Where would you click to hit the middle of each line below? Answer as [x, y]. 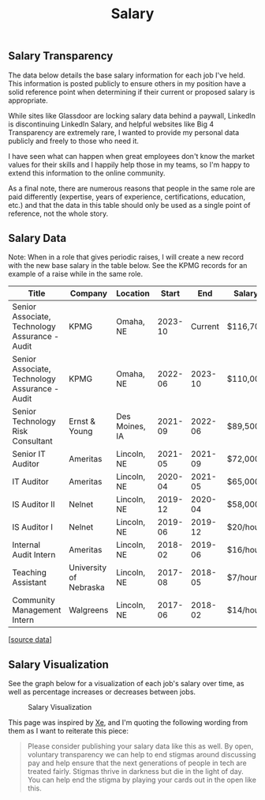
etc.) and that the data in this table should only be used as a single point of [129, 205]
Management [37, 610]
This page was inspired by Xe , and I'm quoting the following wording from [128, 723]
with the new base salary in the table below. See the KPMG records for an [128, 266]
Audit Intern [34, 555]
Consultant [32, 441]
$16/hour [244, 550]
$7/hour [242, 578]
